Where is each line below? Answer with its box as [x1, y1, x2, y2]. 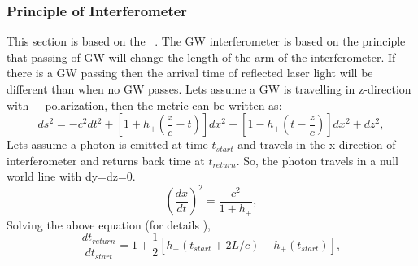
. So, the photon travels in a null [236, 151, 398, 168]
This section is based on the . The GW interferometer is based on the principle [7, 33, 406, 50]
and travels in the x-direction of [237, 136, 396, 153]
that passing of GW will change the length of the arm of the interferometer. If [7, 48, 396, 65]
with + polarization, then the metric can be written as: [7, 96, 282, 113]
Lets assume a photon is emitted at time [7, 136, 208, 153]
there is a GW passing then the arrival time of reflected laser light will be [7, 64, 373, 81]
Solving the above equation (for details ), [7, 216, 211, 233]
